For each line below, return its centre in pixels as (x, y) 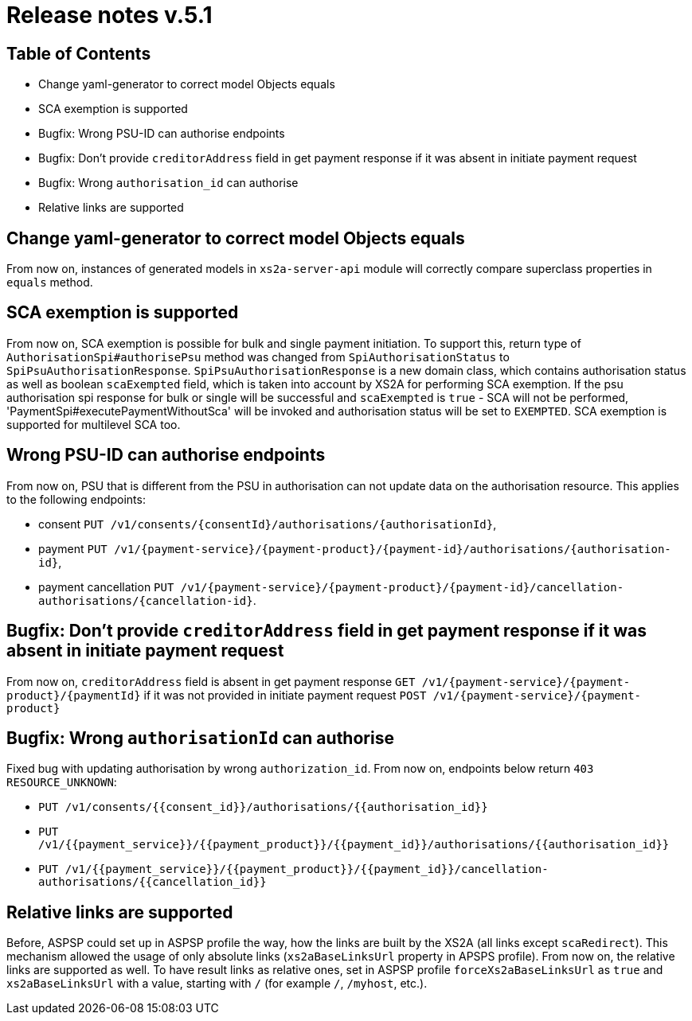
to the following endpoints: (76, 499)
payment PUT (73, 548)
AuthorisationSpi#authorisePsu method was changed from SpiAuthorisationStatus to (258, 357)
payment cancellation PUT (106, 586)
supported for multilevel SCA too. (94, 424)
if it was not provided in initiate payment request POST (285, 695)
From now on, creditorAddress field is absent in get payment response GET (211, 681)
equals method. (50, 283)
